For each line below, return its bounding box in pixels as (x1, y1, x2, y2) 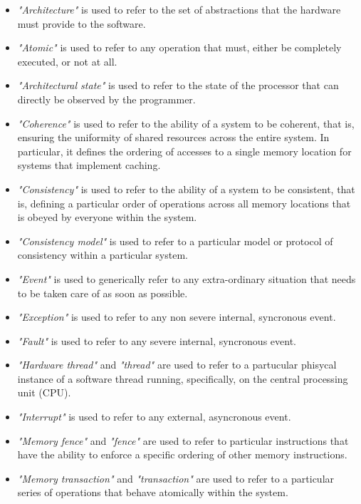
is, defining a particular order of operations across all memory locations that (17, 195, 351, 210)
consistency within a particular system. (17, 247, 188, 262)
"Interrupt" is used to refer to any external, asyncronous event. (17, 409, 291, 424)
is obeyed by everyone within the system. (17, 210, 197, 225)
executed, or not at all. (17, 53, 117, 68)
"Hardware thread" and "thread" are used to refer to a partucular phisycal (17, 357, 337, 372)
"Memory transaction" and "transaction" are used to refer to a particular (17, 470, 335, 485)
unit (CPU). (17, 385, 71, 400)
